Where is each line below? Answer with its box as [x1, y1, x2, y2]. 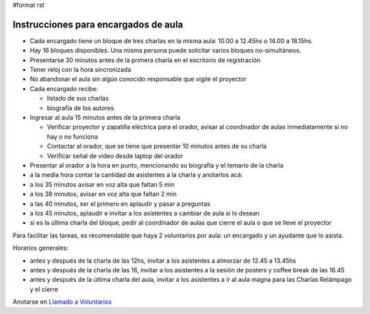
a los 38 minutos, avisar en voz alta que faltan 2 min [29, 190, 177, 198]
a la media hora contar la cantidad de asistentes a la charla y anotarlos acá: [29, 171, 243, 179]
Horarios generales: [12, 244, 69, 252]
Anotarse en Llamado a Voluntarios [12, 298, 112, 306]
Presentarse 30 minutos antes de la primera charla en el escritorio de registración [29, 55, 260, 64]
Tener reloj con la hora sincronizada [29, 66, 132, 74]
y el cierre [29, 285, 58, 293]
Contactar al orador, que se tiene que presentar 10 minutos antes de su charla [47, 142, 267, 151]
